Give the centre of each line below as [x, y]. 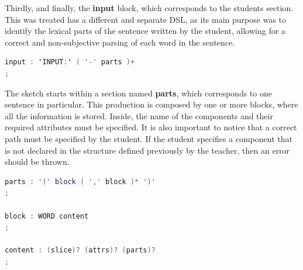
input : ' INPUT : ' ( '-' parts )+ [70, 62]
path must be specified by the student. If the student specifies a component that [149, 138]
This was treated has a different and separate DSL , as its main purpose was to [146, 19]
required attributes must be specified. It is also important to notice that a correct [151, 127]
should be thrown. [37, 162]
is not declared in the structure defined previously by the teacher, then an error [147, 150]
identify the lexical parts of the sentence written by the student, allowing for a [145, 31]
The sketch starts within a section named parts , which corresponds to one [138, 93]
